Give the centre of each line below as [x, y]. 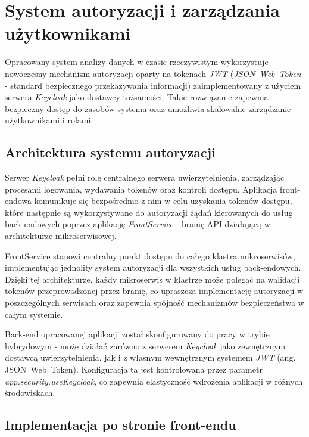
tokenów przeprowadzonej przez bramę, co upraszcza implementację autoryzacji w [154, 291]
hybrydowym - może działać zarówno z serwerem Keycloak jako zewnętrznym [145, 345]
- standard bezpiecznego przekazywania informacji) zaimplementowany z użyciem [153, 85]
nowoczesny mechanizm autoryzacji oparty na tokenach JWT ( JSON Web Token [153, 73]
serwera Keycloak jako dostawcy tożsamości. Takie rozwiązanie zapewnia [137, 97]
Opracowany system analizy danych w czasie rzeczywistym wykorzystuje [137, 62]
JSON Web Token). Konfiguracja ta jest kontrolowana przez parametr [134, 369]
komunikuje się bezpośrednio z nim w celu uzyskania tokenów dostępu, [163, 201]
